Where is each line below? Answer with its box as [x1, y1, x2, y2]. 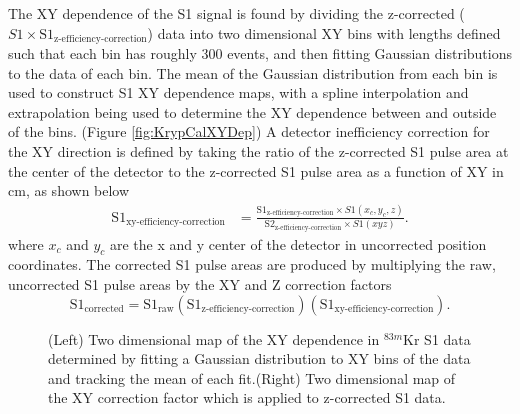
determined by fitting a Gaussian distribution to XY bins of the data [48, 348, 471, 369]
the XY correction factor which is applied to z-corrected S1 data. [48, 387, 446, 408]
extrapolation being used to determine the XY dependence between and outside [8, 101, 497, 122]
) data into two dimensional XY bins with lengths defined [147, 22, 501, 43]
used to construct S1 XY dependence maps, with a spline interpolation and [8, 82, 469, 103]
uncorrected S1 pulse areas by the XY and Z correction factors [8, 274, 392, 294]
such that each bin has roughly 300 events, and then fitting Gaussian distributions [8, 43, 512, 64]
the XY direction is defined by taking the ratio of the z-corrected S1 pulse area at [8, 141, 509, 162]
